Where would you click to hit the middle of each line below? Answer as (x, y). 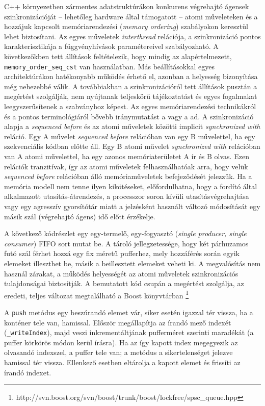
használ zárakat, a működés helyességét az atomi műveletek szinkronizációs (121, 273)
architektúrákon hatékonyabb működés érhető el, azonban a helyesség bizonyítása (131, 76)
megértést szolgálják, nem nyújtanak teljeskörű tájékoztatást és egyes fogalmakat (131, 96)
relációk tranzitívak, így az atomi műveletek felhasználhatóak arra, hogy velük (126, 166)
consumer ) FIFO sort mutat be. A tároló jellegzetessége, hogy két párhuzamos (126, 243)
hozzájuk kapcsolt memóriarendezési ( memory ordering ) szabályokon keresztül (126, 26)
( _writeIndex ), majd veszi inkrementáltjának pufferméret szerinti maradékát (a (129, 332)
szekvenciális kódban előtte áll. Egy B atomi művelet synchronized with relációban (132, 146)
